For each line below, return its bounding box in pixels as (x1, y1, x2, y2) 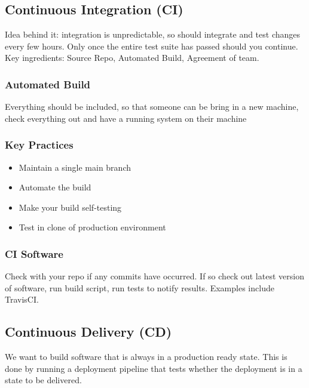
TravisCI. (5, 293, 39, 306)
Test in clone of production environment (19, 221, 166, 233)
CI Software (5, 246, 63, 261)
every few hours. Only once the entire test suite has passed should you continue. (5, 39, 298, 52)
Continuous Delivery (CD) (5, 322, 172, 341)
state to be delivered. (5, 374, 82, 386)
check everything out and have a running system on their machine (5, 112, 247, 124)
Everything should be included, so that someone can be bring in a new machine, (5, 100, 299, 113)
